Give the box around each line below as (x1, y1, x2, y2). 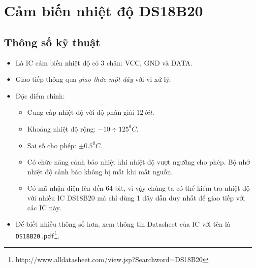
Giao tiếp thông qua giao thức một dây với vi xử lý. (15, 74, 171, 84)
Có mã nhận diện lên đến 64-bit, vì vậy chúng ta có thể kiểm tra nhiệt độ (27, 183, 250, 193)
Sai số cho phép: (27, 140, 76, 150)
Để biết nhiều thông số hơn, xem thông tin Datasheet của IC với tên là (15, 219, 230, 229)
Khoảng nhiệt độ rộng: (27, 123, 96, 134)
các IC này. (27, 202, 62, 212)
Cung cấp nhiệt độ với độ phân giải (27, 107, 134, 117)
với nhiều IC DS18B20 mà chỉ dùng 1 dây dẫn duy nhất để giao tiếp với (27, 192, 245, 202)
